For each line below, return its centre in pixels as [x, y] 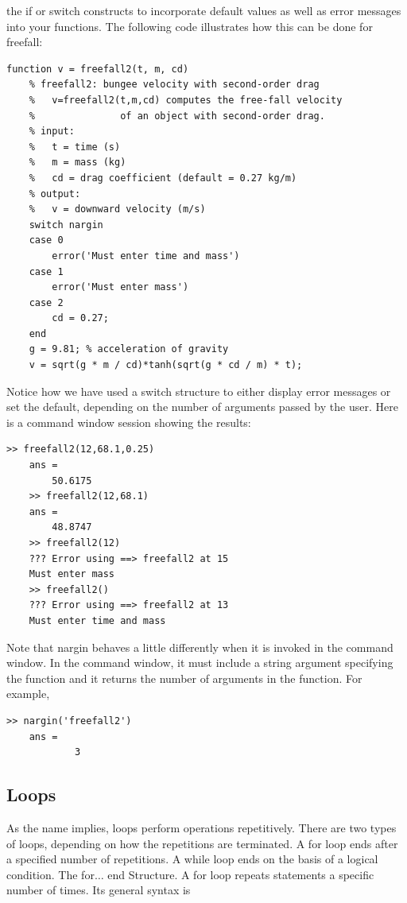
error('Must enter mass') [120, 287]
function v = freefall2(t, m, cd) [98, 69]
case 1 [46, 271]
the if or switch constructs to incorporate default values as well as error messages [204, 10]
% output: [55, 194]
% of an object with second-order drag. [177, 116]
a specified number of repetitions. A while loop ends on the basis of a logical [192, 859]
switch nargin [66, 225]
